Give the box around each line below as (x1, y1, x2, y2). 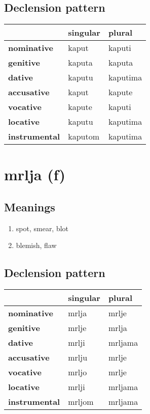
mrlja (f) (4, 164, 65, 185)
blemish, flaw (16, 240, 57, 251)
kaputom (68, 130, 100, 143)
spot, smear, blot (16, 223, 69, 233)
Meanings (4, 199, 55, 214)
